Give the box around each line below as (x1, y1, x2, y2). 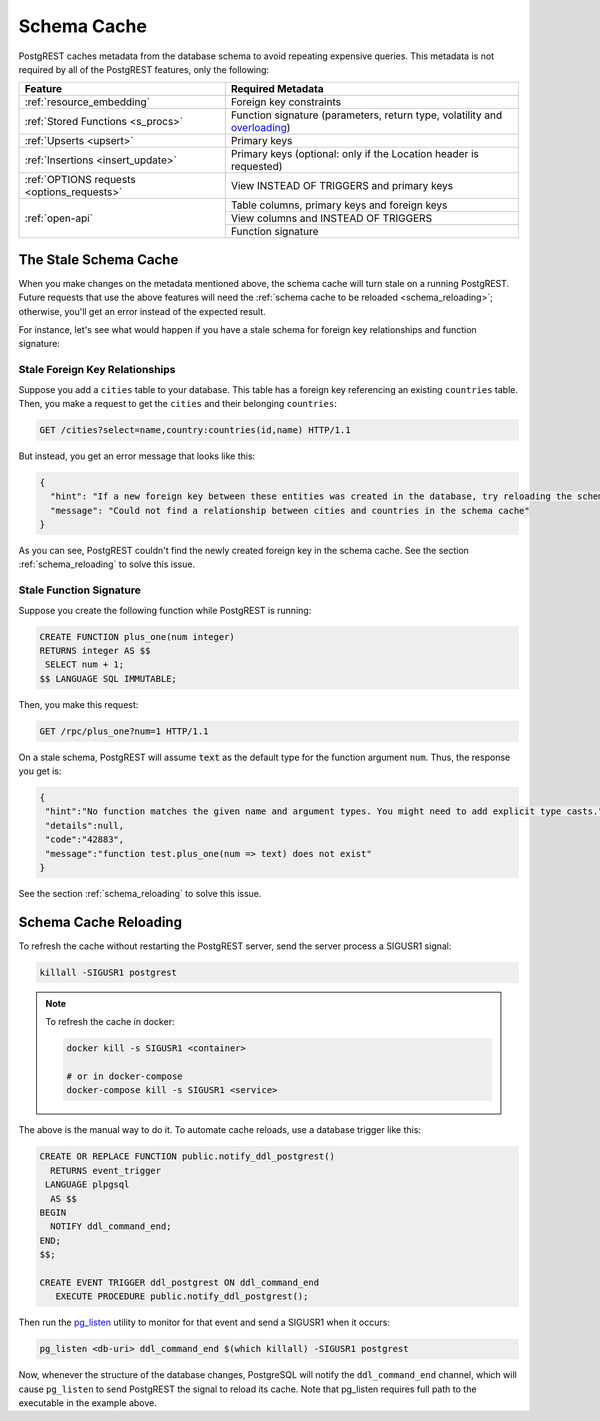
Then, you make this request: (18, 698, 139, 710)
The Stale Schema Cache (18, 251, 179, 268)
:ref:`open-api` (24, 211, 94, 225)
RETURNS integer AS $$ (39, 645, 151, 656)
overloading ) (230, 121, 291, 135)
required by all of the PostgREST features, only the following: (18, 63, 270, 75)
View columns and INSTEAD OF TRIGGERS (230, 211, 433, 225)
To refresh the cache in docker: (45, 1016, 175, 1028)
